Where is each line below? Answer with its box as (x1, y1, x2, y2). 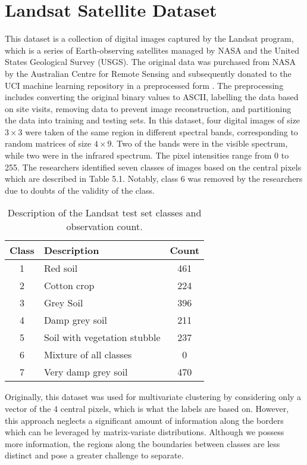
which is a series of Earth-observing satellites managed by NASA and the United (5, 44, 300, 56)
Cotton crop (43, 278, 95, 293)
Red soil (43, 261, 78, 275)
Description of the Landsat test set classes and (7, 206, 202, 220)
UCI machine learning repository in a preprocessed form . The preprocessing (5, 79, 284, 91)
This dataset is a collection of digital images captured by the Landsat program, (5, 32, 294, 45)
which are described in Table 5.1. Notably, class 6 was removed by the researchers (5, 172, 303, 185)
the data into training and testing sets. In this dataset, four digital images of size (5, 114, 300, 126)
